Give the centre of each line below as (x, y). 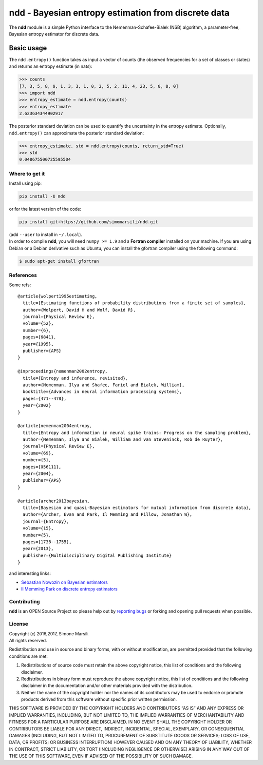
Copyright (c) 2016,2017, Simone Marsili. (49, 633)
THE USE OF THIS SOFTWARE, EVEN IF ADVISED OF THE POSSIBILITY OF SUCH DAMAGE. (101, 756)
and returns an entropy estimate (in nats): (51, 66)
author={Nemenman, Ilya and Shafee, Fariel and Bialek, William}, (103, 385)
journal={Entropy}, (46, 521)
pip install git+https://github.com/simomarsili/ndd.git (89, 222)
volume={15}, (38, 528)
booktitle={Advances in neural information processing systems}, (102, 392)
